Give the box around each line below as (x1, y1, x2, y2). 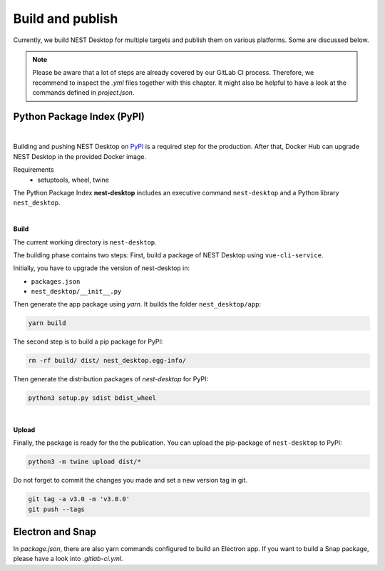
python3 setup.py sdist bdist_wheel (28, 394, 157, 402)
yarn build (28, 319, 66, 327)
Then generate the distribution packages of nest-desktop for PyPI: (13, 375, 208, 384)
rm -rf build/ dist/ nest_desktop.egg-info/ (28, 356, 187, 365)
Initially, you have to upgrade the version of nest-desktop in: (13, 264, 190, 272)
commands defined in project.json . (32, 88, 135, 97)
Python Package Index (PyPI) (13, 110, 145, 123)
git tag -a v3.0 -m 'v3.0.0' (28, 495, 130, 503)
